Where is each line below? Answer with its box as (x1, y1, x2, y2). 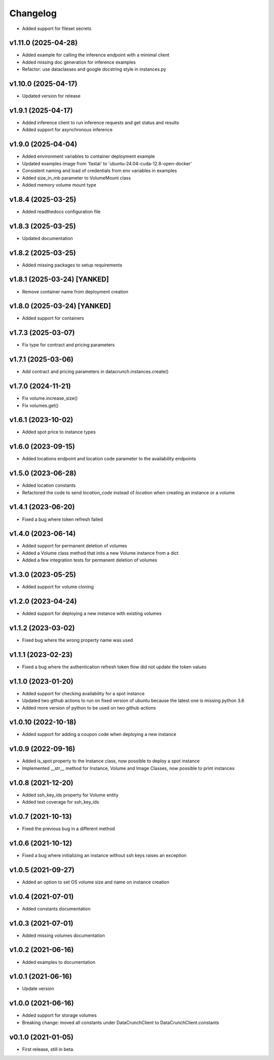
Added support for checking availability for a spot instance (22, 690, 145, 696)
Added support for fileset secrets (22, 25, 91, 32)
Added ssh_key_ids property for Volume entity (22, 791, 119, 798)
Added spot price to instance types (22, 429, 96, 435)
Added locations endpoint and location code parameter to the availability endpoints (22, 456, 196, 462)
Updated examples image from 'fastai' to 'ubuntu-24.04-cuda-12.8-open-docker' (22, 160, 192, 166)
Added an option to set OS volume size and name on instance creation (22, 879, 169, 885)
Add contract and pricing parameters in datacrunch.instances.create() (22, 369, 169, 375)
